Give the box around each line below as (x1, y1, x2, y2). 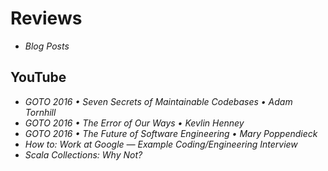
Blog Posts (24, 40, 70, 52)
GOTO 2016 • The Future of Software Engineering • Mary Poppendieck (24, 127, 318, 139)
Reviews (10, 7, 83, 30)
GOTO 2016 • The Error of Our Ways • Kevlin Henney (24, 117, 245, 129)
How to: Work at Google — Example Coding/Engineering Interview (24, 138, 298, 150)
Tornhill (24, 106, 57, 118)
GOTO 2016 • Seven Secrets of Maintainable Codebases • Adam (24, 95, 293, 107)
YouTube (10, 69, 67, 86)
